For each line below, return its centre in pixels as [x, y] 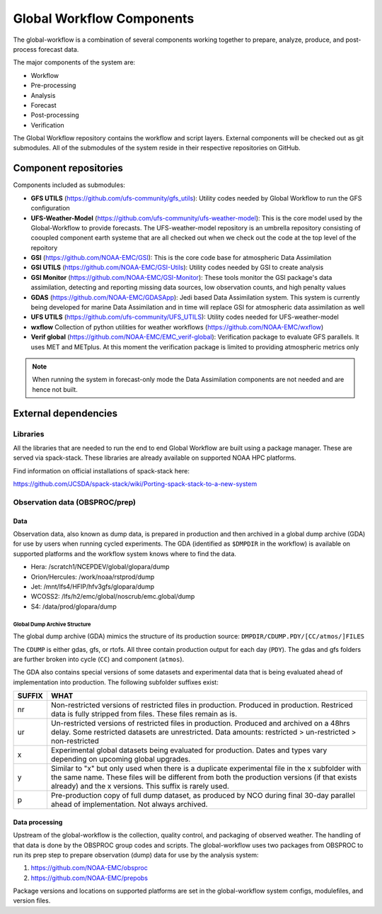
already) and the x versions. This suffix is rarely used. [140, 786]
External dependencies [65, 413]
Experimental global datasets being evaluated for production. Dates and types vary [189, 750]
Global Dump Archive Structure [52, 624]
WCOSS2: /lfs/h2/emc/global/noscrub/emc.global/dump [113, 597]
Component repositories [68, 168]
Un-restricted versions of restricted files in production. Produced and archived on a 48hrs [200, 723]
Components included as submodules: [69, 185]
